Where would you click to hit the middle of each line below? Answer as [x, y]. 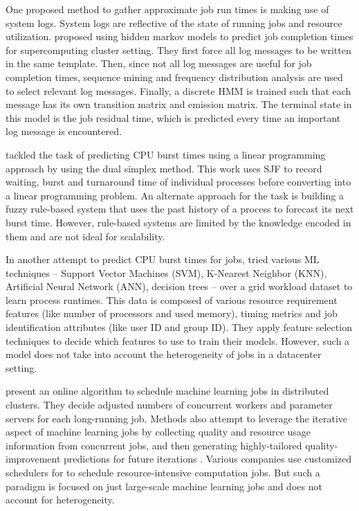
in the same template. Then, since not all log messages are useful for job [159, 63]
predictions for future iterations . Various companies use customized [208, 459]
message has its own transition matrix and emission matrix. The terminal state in [179, 104]
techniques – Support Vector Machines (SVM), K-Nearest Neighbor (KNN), [166, 272]
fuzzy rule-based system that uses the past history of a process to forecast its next [180, 209]
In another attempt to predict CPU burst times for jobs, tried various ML [163, 259]
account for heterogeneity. [60, 500]
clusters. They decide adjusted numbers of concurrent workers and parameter [169, 405]
